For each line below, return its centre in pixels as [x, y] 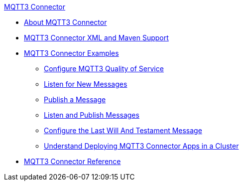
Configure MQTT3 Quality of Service [104, 69]
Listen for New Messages [86, 84]
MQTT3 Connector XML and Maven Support [96, 38]
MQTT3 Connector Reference [72, 161]
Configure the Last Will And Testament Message [123, 130]
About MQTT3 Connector [65, 22]
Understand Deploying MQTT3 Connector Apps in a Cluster [141, 146]
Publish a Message [75, 99]
